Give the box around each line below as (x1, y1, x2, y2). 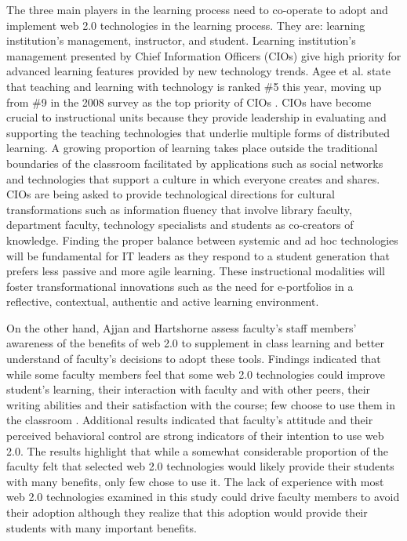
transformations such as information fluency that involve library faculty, (6, 201, 352, 217)
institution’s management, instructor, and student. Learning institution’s (6, 32, 356, 49)
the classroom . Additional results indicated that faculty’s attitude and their (6, 412, 373, 428)
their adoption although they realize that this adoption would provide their (6, 504, 368, 520)
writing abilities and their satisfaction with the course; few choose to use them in (6, 396, 396, 412)
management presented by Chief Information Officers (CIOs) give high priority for (6, 47, 402, 64)
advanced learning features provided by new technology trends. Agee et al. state (6, 63, 391, 79)
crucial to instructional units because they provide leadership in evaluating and (6, 109, 387, 125)
